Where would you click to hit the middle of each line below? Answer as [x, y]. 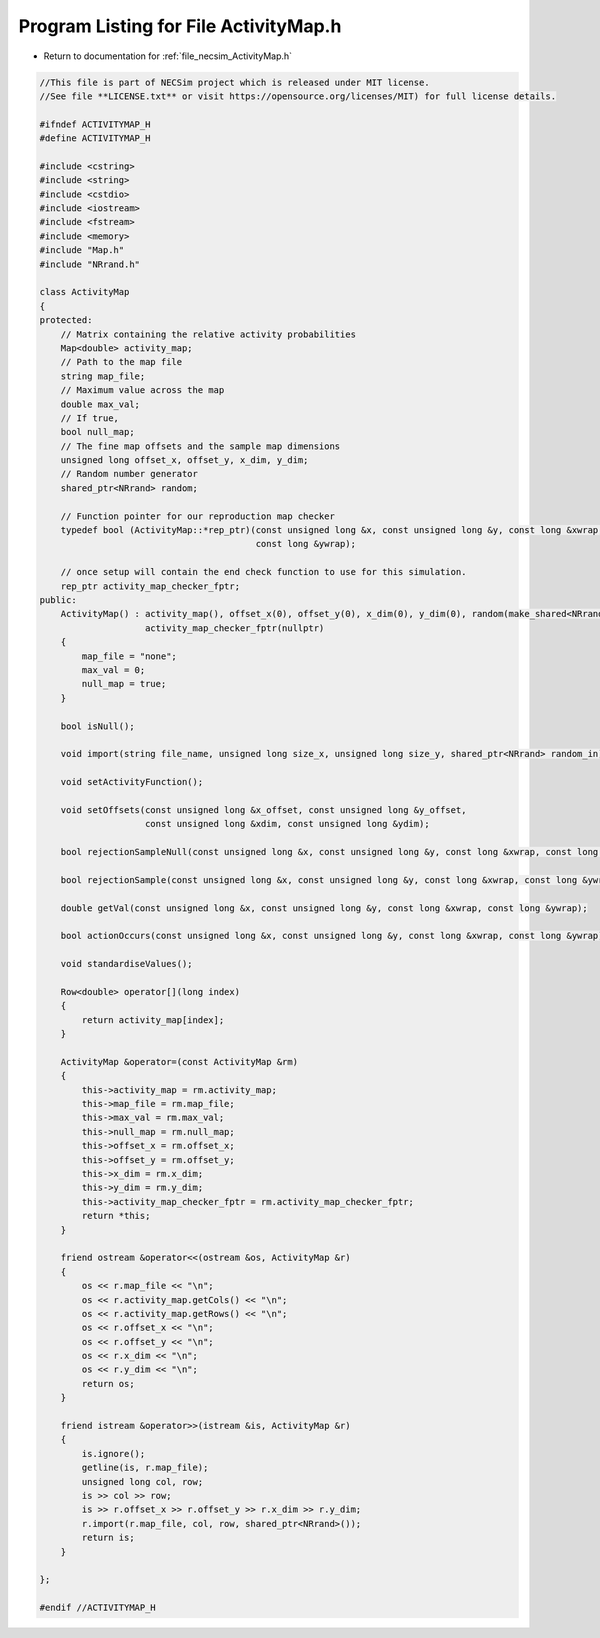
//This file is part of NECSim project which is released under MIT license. [234, 82]
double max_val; [100, 404]
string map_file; [103, 376]
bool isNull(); [97, 726]
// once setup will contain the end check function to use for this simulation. [263, 572]
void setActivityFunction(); [132, 782]
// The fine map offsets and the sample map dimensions [200, 446]
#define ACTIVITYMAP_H [95, 138]
